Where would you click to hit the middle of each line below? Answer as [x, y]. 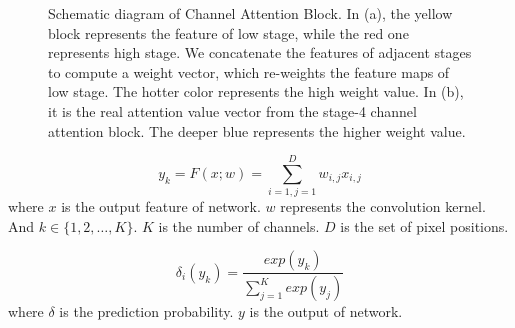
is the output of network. [326, 311]
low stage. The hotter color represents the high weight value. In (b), [256, 91]
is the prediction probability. [146, 311]
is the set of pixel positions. [424, 225]
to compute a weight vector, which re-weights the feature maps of [249, 71]
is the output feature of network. [161, 206]
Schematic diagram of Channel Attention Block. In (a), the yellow [250, 13]
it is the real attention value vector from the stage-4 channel [232, 110]
